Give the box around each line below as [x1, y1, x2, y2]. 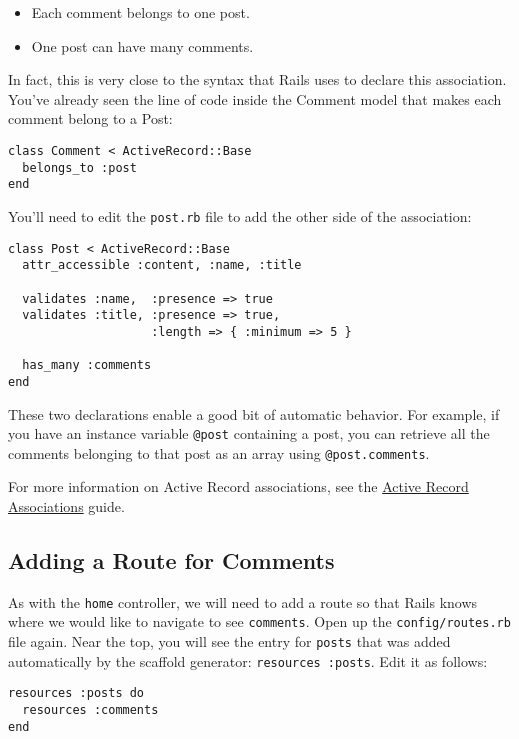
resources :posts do [8, 686, 145, 701]
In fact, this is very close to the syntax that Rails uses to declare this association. [8, 69, 507, 90]
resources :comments [22, 703, 159, 718]
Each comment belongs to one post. [31, 2, 250, 22]
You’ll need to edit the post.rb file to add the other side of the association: [8, 205, 472, 226]
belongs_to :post [22, 160, 137, 175]
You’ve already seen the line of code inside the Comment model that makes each [8, 88, 502, 109]
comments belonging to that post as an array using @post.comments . [8, 442, 430, 463]
